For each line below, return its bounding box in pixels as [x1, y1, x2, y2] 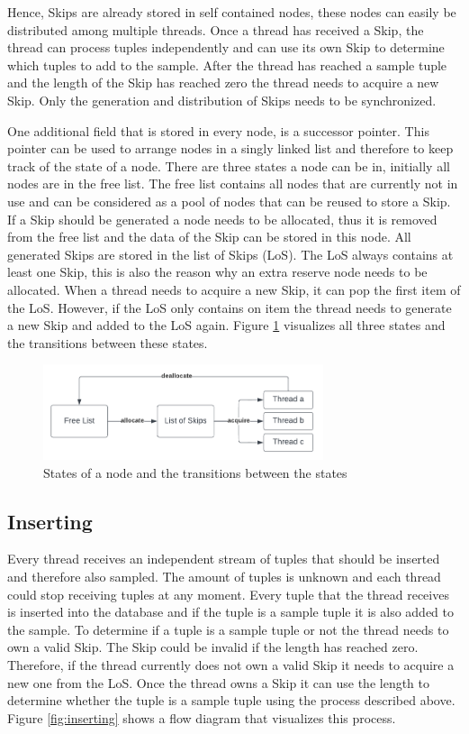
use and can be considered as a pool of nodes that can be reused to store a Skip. [7, 191, 451, 210]
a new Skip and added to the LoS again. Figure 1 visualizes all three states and [7, 316, 446, 335]
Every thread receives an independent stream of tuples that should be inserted [7, 549, 440, 568]
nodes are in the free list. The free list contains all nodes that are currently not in [7, 174, 458, 193]
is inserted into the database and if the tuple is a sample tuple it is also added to [7, 602, 455, 621]
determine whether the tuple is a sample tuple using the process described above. [7, 691, 455, 710]
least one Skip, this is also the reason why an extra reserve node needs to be [7, 262, 428, 281]
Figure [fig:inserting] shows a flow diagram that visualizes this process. [7, 708, 396, 727]
